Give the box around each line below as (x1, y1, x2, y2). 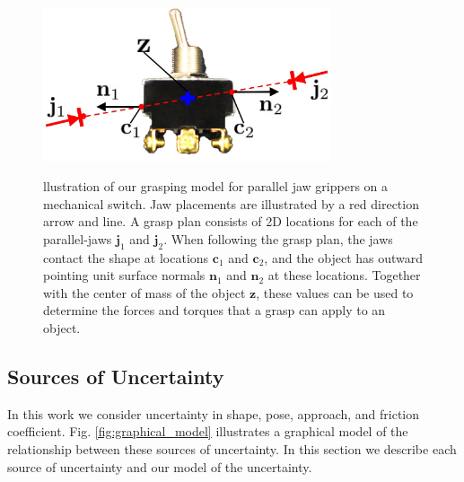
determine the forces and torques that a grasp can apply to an (43, 301, 386, 320)
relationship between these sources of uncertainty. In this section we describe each (7, 439, 457, 458)
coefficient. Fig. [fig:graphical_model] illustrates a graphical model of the (7, 422, 408, 441)
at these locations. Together (267, 266, 421, 285)
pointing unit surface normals (43, 266, 206, 285)
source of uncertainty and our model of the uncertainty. (7, 457, 312, 476)
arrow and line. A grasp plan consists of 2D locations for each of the (43, 212, 418, 231)
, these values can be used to (256, 283, 414, 302)
